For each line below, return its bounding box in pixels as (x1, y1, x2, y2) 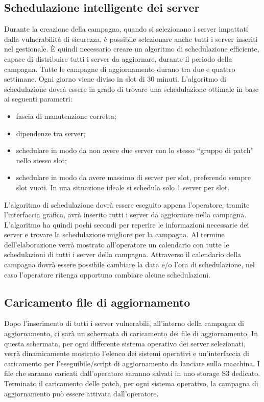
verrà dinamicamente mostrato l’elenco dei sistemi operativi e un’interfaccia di (4, 348, 249, 359)
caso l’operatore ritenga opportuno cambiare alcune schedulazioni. (4, 269, 211, 280)
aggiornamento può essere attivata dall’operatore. (4, 388, 159, 398)
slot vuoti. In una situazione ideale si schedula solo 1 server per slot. (16, 182, 230, 192)
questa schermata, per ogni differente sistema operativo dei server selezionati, (4, 338, 246, 348)
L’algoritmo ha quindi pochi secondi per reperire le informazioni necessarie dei (4, 219, 249, 230)
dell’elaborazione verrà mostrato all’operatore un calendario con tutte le (4, 239, 229, 249)
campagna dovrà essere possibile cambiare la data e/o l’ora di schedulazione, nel (4, 259, 255, 270)
